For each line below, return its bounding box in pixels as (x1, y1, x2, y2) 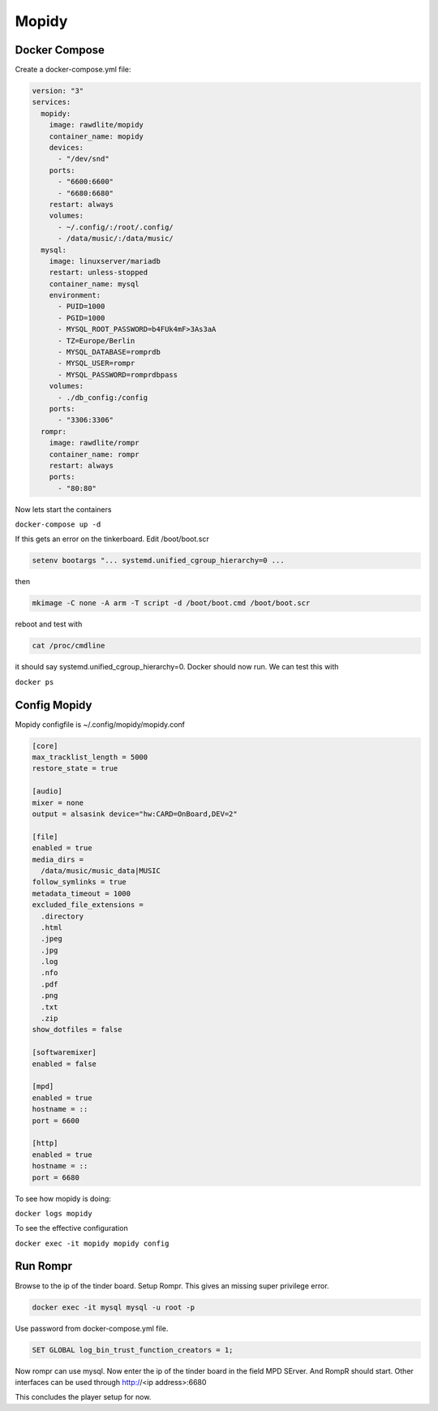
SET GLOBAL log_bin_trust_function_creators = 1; (32, 1345, 234, 1354)
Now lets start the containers (15, 504, 112, 514)
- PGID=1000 (58, 313, 105, 322)
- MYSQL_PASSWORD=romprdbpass (58, 370, 178, 379)
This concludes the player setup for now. (15, 1392, 152, 1402)
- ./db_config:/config (58, 393, 148, 402)
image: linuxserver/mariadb (49, 256, 161, 265)
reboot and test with (15, 619, 83, 629)
